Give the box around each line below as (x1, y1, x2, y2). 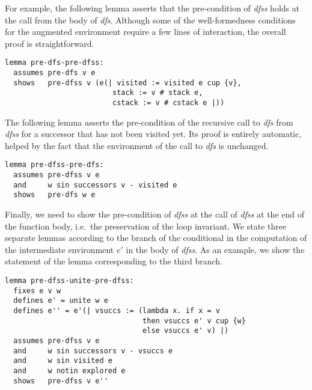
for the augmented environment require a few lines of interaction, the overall (5, 25, 286, 38)
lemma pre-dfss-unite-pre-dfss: (5, 276, 134, 285)
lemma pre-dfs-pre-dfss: (5, 58, 104, 67)
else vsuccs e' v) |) (142, 326, 229, 335)
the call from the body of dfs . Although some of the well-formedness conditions (5, 13, 296, 26)
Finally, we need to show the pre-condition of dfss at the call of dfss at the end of (5, 208, 305, 221)
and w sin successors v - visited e (13, 180, 177, 189)
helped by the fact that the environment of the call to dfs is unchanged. (5, 139, 269, 151)
